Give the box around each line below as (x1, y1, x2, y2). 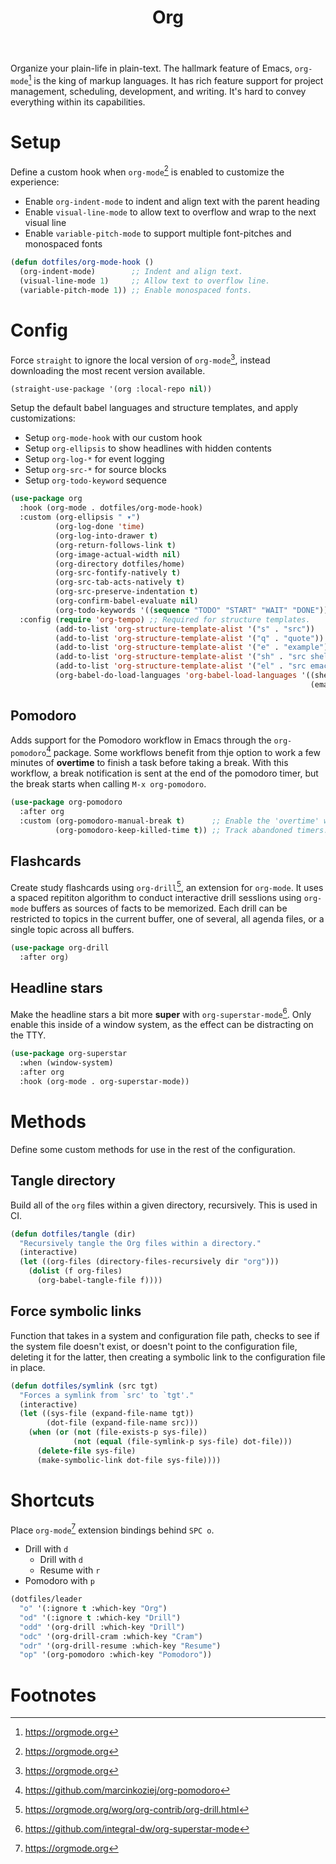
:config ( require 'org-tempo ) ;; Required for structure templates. (19, 614, 311, 625)
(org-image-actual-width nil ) (54, 549, 182, 560)
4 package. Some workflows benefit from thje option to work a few (46, 744, 321, 758)
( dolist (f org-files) (28, 1266, 123, 1276)
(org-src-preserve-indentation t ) (54, 587, 199, 597)
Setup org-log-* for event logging (24, 453, 165, 465)
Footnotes (10, 1684, 97, 1706)
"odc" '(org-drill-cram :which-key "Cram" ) (19, 1631, 203, 1641)
